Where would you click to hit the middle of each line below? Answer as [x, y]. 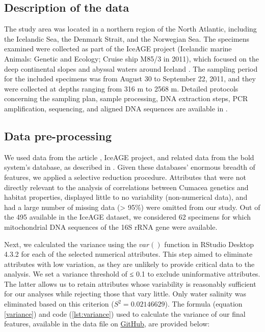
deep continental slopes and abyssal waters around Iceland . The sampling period [131, 68]
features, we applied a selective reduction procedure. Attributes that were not [125, 177]
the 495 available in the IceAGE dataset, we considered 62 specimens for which [128, 217]
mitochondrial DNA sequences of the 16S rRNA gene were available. [111, 227]
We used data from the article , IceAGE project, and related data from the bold [129, 157]
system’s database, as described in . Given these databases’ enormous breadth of [130, 167]
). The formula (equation [204, 304]
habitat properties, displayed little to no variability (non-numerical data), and [126, 197]
